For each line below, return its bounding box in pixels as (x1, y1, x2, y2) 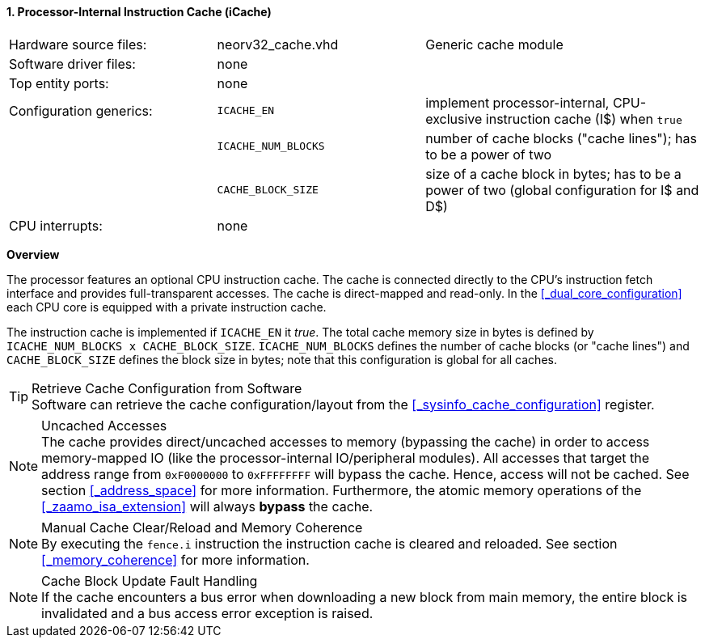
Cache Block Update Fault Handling (41, 572, 258, 589)
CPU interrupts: (9, 217, 103, 234)
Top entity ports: (9, 74, 109, 91)
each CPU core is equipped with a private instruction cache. (6, 299, 327, 314)
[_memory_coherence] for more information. (41, 551, 310, 568)
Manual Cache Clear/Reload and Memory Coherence (41, 519, 363, 536)
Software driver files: (9, 55, 136, 72)
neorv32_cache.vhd (217, 36, 339, 53)
